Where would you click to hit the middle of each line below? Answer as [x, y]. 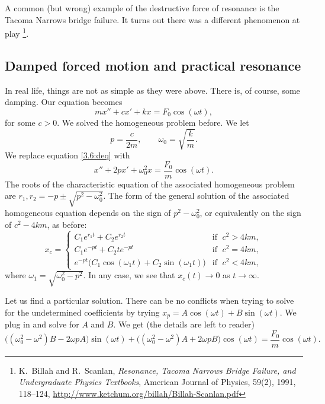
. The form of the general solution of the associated [196, 195]
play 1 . [17, 32]
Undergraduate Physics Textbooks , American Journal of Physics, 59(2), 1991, [157, 382]
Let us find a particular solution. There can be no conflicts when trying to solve [149, 300]
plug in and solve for [42, 324]
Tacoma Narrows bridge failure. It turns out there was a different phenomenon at [152, 19]
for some [20, 122]
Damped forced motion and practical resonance [153, 65]
